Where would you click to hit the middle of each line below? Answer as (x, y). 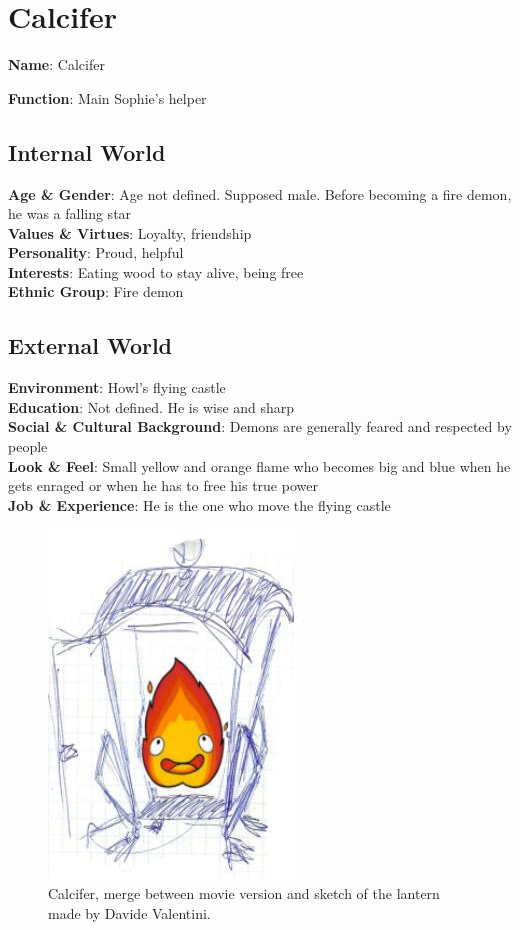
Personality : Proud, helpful (96, 252)
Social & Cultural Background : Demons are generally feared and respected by (260, 426)
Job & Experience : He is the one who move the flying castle (199, 504)
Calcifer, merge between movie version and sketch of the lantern (244, 893)
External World (90, 345)
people (28, 446)
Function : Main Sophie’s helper (107, 97)
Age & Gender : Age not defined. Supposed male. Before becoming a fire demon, (260, 193)
